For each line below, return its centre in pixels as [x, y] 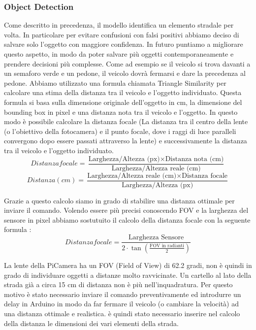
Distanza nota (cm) [194, 159]
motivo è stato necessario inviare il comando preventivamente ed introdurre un [123, 294]
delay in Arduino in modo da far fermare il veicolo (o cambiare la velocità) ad [121, 304]
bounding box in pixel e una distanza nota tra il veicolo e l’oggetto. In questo [121, 112]
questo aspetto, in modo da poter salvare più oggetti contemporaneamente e [119, 54]
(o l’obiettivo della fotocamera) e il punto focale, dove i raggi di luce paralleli [120, 131]
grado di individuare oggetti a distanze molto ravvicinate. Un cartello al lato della [128, 275]
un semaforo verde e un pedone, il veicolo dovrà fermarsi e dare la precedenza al [125, 73]
